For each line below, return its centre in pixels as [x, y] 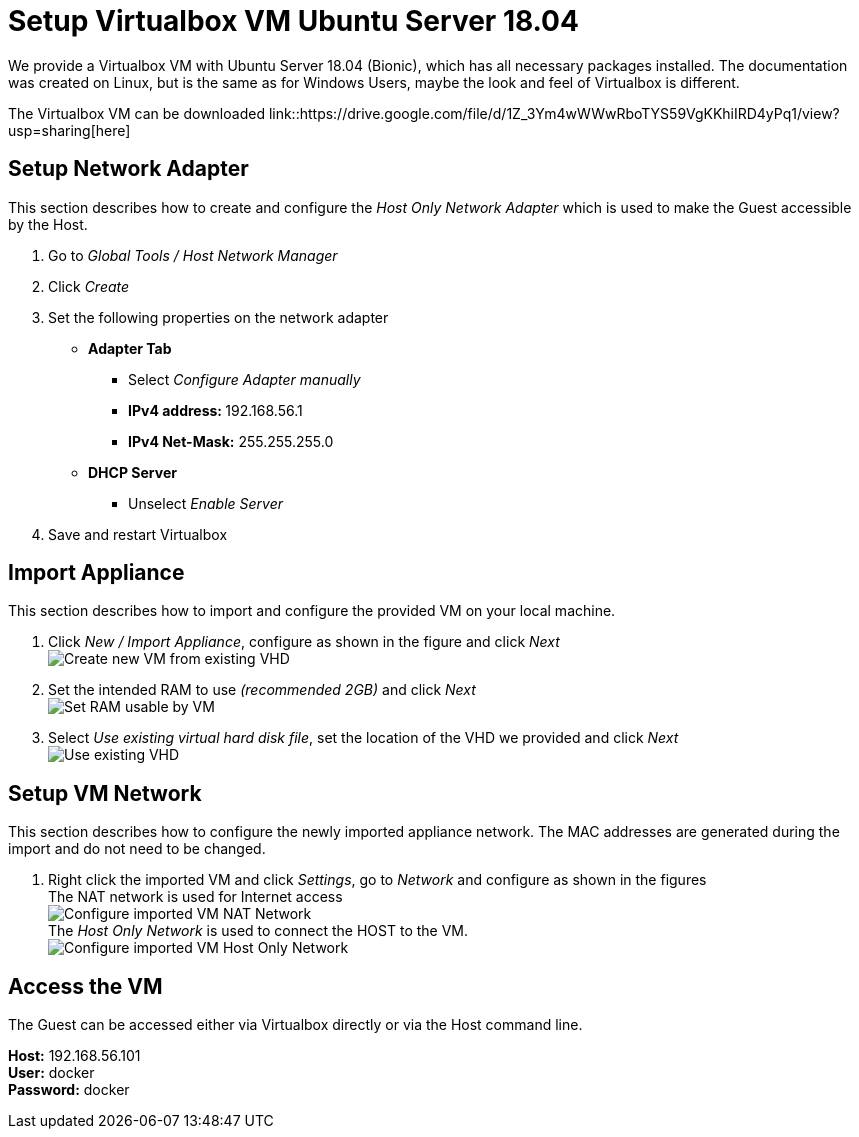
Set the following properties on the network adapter [218, 317]
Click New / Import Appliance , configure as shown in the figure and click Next [304, 642]
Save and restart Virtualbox [138, 534]
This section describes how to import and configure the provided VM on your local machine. [312, 611]
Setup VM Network [105, 793]
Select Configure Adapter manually [244, 379]
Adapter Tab [130, 348]
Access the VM [85, 986]
